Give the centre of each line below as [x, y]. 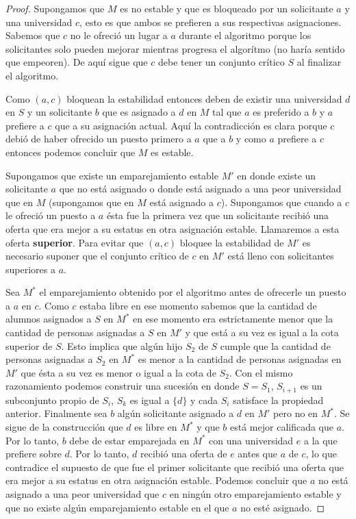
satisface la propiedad [278, 400]
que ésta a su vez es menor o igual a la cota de [118, 372]
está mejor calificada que [282, 427]
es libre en [156, 427]
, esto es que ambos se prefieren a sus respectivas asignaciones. [211, 22]
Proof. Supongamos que [55, 8]
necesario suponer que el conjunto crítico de [97, 256]
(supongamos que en [91, 202]
